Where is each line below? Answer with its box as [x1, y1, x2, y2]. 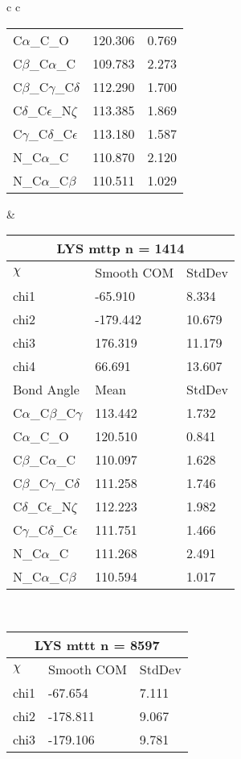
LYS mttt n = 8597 [34, 635, 160, 654]
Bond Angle [13, 380, 80, 399]
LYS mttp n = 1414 [56, 239, 185, 258]
